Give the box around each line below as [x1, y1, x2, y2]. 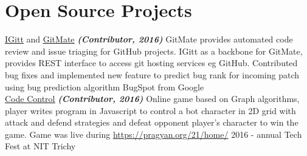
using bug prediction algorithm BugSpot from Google [5, 80, 204, 93]
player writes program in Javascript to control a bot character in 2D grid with [5, 104, 296, 117]
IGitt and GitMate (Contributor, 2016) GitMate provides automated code [5, 33, 293, 46]
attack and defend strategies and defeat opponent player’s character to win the [5, 116, 298, 129]
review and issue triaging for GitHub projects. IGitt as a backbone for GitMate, [5, 44, 303, 57]
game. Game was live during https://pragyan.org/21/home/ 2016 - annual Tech [5, 127, 302, 140]
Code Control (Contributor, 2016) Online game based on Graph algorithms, [5, 92, 300, 105]
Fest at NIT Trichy [5, 140, 76, 152]
